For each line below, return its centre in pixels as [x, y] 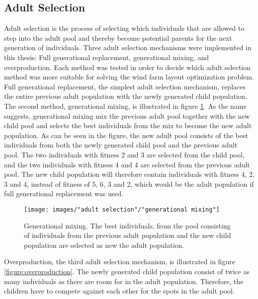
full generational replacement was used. [64, 193]
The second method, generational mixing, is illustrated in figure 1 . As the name [125, 106]
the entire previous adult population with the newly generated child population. [126, 96]
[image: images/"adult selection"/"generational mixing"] [122, 209]
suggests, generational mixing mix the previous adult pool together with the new [127, 115]
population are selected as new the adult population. [104, 245]
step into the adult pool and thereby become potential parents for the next [118, 37]
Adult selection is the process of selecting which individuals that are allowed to [124, 28]
